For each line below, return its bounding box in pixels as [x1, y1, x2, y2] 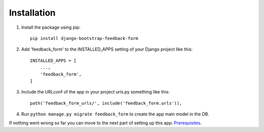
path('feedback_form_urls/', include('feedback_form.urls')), [30, 100, 182, 106]
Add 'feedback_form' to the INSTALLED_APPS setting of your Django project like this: [21, 46, 193, 52]
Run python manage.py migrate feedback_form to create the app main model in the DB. [21, 111, 210, 117]
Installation [9, 7, 56, 18]
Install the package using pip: [21, 24, 81, 30]
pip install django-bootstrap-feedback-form [30, 36, 139, 41]
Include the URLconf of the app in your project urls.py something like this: [21, 89, 170, 95]
